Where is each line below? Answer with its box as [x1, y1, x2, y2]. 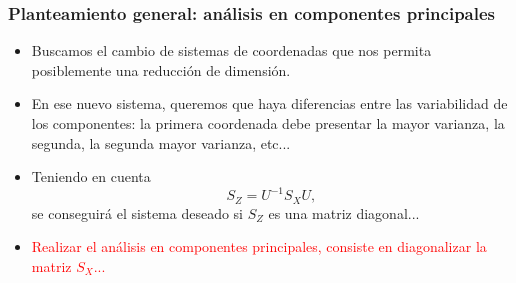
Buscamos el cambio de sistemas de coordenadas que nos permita [31, 40, 432, 61]
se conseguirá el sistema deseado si [31, 202, 244, 223]
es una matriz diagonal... [268, 202, 420, 223]
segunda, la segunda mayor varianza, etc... [31, 132, 291, 153]
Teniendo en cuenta [31, 166, 151, 187]
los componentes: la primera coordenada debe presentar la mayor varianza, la [31, 113, 505, 133]
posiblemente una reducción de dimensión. [31, 59, 291, 80]
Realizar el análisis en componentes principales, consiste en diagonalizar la [31, 236, 487, 257]
